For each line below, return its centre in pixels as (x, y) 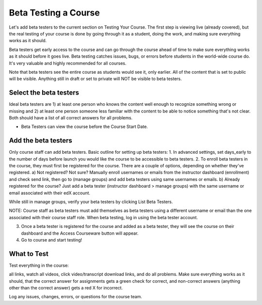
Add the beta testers (41, 141)
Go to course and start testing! (52, 240)
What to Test (29, 254)
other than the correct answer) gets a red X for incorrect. (66, 288)
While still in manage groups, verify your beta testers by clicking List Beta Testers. (91, 202)
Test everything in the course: (39, 265)
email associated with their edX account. (50, 193)
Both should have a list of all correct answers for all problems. (71, 118)
